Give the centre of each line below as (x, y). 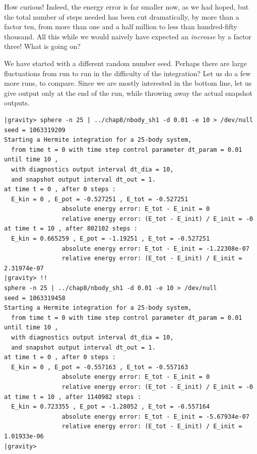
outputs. (17, 103)
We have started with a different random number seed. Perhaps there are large (125, 63)
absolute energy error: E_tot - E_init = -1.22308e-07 (155, 248)
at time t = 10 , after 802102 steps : (71, 229)
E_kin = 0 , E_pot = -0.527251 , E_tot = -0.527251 (100, 199)
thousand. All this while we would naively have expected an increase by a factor (128, 36)
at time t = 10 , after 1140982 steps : (73, 397)
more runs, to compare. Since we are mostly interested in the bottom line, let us (128, 83)
